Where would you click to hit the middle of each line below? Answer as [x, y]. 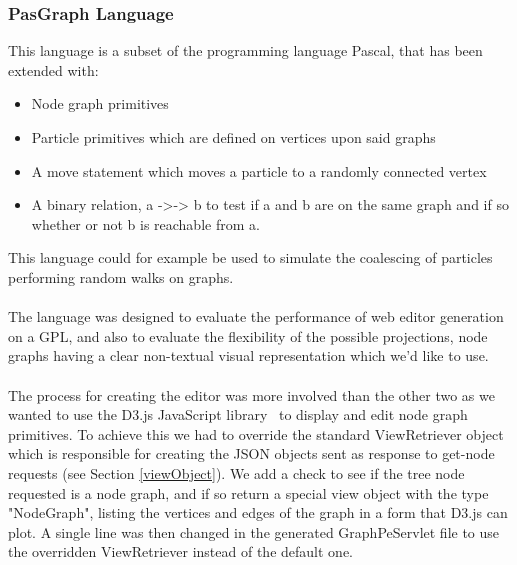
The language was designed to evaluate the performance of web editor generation [256, 316]
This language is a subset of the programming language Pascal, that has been [245, 50]
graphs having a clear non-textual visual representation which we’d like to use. [248, 355]
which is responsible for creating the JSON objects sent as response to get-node [251, 453]
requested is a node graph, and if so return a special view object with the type [248, 492]
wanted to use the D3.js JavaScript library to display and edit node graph [238, 414]
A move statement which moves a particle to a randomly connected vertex [259, 170]
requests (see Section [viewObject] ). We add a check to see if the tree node [236, 472]
